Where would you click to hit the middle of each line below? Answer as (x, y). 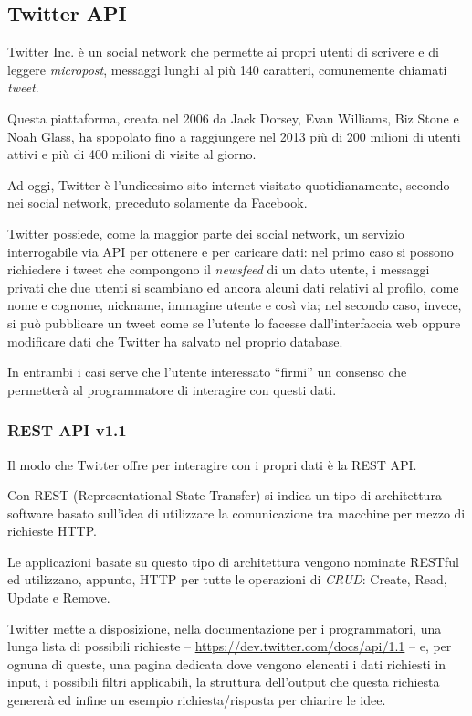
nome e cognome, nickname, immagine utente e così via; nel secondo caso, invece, (235, 305)
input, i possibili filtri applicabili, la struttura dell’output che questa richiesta (224, 682)
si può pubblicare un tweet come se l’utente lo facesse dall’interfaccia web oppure (234, 322)
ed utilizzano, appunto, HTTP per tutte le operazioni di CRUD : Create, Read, (227, 579)
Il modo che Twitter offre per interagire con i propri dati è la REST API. (212, 464)
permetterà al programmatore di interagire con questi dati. (172, 389)
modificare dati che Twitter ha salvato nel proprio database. (175, 341)
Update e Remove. (59, 598)
